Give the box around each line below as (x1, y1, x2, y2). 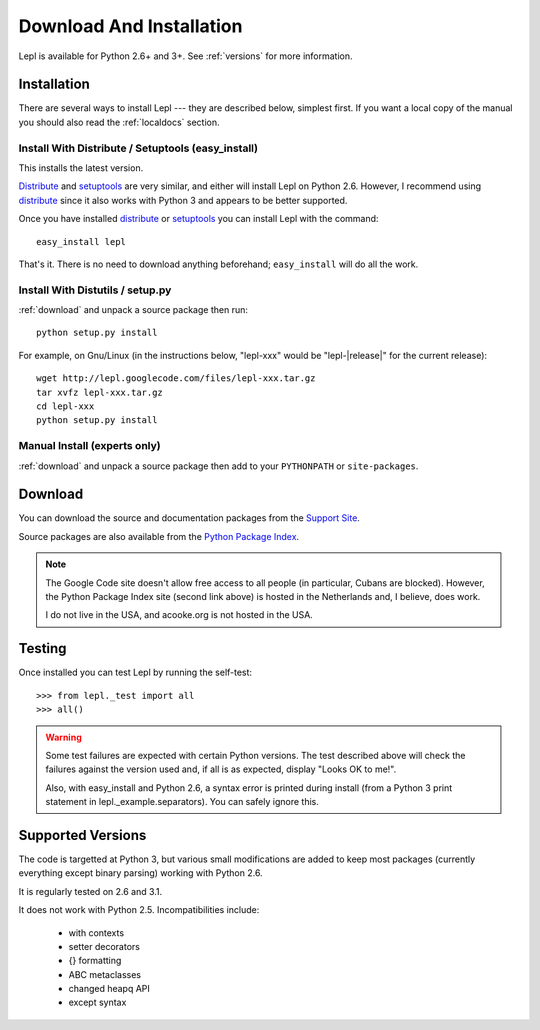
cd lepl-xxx (36, 401, 95, 412)
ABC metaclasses (68, 968, 142, 980)
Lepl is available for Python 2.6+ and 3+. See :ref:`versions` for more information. (18, 50, 354, 62)
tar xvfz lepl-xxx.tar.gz (36, 386, 164, 398)
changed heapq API (68, 983, 150, 995)
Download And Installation (18, 15, 243, 37)
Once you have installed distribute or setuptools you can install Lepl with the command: (18, 213, 379, 225)
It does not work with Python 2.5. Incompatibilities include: (18, 904, 260, 916)
